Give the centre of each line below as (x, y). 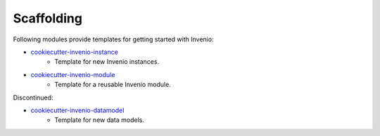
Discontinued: (33, 97)
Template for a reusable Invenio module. (113, 85)
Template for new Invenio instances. (107, 62)
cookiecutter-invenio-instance (75, 52)
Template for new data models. (99, 120)
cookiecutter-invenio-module (73, 74)
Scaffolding (47, 18)
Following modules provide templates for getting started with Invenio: (113, 39)
